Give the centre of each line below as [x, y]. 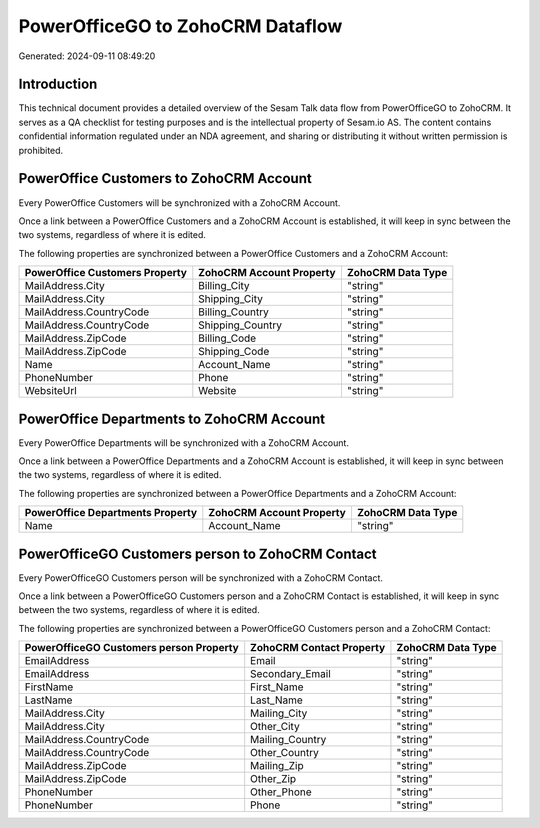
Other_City [275, 727]
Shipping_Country [240, 325]
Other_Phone [281, 792]
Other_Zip [273, 779]
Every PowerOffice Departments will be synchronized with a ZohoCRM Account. [184, 442]
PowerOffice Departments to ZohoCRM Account [171, 418]
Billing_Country [233, 312]
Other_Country [284, 753]
